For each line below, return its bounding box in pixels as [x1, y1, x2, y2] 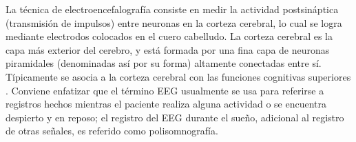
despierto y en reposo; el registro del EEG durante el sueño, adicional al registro [6, 110, 344, 124]
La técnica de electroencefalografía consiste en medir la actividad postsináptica [6, 2, 339, 16]
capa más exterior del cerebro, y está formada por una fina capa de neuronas [6, 42, 330, 57]
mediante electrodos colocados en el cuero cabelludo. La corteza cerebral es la [6, 29, 333, 43]
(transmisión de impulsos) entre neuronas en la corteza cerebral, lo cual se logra [6, 15, 342, 30]
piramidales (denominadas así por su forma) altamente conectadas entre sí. [6, 56, 322, 70]
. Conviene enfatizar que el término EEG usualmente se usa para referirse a [6, 83, 324, 97]
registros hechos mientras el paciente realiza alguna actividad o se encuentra [6, 97, 327, 111]
